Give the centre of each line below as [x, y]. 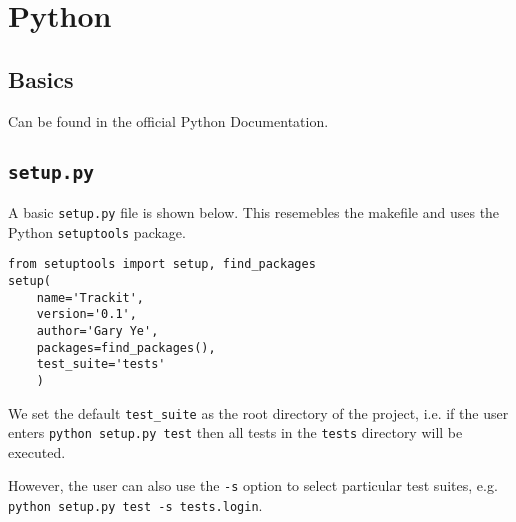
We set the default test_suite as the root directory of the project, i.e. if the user [258, 412]
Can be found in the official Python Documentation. [168, 120]
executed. [37, 451]
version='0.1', [86, 314]
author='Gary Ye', [97, 330]
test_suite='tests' [101, 364]
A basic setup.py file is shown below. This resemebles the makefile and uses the [254, 211]
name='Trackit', [90, 297]
